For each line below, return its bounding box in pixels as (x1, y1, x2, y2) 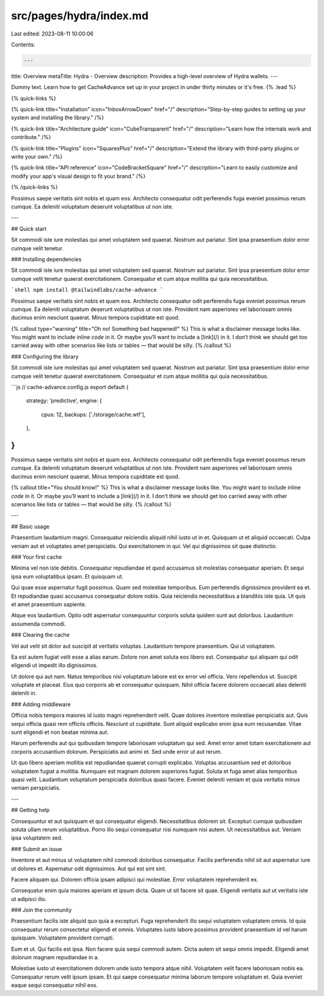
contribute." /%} (11, 134, 51, 141)
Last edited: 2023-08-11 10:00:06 (11, 30, 94, 37)
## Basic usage (11, 523, 50, 530)
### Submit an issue (11, 845, 62, 852)
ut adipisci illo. (11, 895, 47, 902)
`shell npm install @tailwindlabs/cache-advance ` (11, 286, 163, 294)
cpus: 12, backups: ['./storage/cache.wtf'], (41, 411, 146, 418)
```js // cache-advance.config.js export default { (11, 384, 129, 391)
